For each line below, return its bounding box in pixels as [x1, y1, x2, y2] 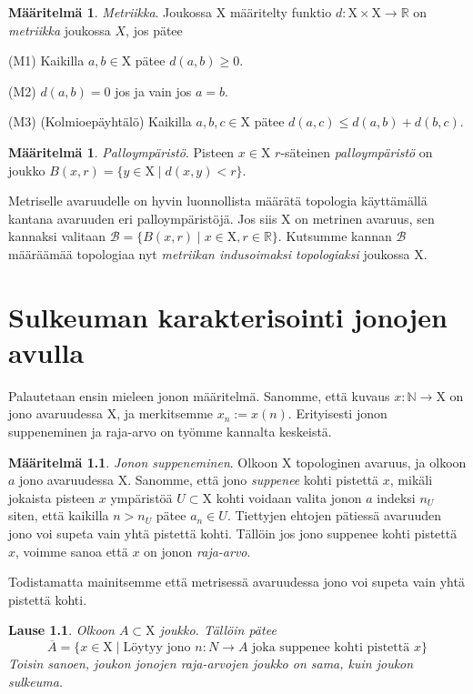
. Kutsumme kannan [277, 226, 392, 246]
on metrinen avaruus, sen [295, 208, 435, 227]
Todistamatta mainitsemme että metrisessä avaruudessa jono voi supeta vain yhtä [8, 572, 465, 591]
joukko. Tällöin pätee [159, 620, 277, 639]
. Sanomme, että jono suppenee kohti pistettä [127, 470, 379, 489]
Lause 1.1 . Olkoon [8, 620, 115, 639]
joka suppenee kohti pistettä [252, 641, 410, 655]
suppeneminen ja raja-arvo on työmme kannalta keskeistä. [8, 422, 332, 441]
